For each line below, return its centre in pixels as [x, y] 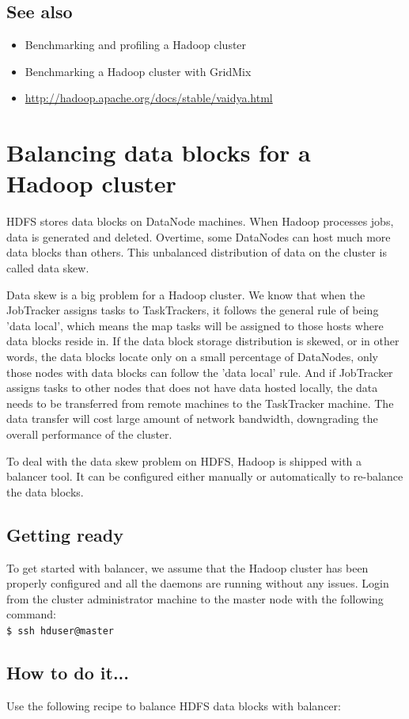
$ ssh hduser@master [61, 631]
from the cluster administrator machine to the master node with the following [195, 598]
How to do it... [68, 673]
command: [31, 614]
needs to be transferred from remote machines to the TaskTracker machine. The [200, 403]
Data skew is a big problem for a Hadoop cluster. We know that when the [186, 294]
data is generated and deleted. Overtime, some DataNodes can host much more [199, 236]
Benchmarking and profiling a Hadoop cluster [136, 45]
